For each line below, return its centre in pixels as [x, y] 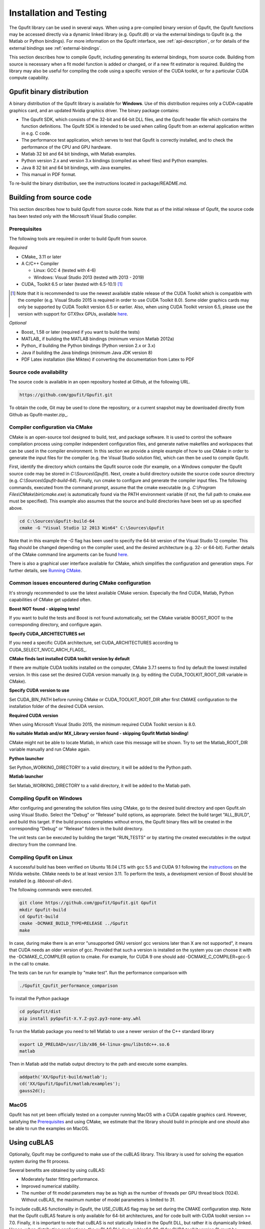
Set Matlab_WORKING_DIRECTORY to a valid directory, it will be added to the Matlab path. [100, 785]
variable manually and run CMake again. [50, 749]
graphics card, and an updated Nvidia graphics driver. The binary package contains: [94, 110]
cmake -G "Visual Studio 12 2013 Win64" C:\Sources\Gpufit [92, 528]
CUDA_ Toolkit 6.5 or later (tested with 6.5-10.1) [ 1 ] [72, 284]
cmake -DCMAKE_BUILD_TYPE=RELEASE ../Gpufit [74, 923]
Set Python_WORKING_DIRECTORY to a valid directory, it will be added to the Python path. [101, 767]
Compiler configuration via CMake [51, 427]
